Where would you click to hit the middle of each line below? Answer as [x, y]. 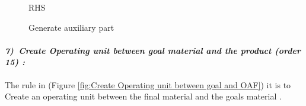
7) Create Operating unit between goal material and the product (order [153, 50]
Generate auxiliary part [71, 27]
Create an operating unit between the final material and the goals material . [143, 96]
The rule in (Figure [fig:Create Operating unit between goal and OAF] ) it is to [148, 84]
